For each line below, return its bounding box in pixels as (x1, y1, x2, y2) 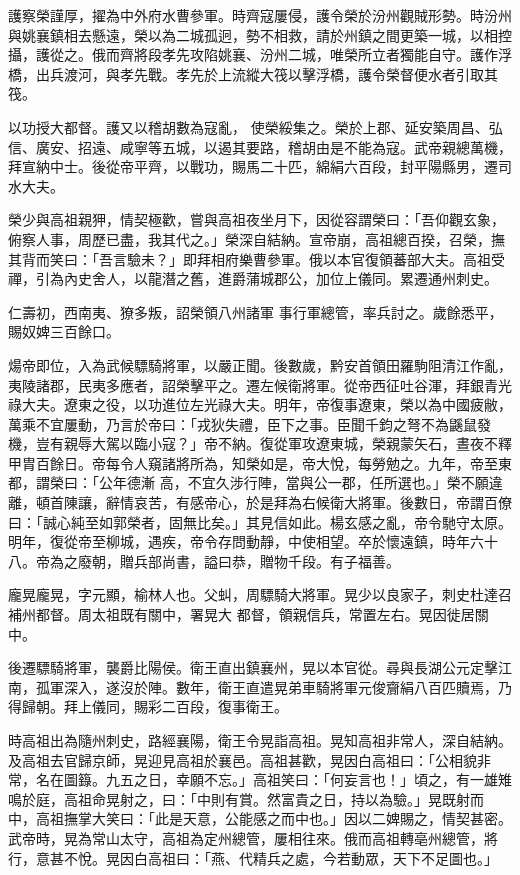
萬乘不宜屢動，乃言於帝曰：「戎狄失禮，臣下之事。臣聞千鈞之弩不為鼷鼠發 (8, 413, 491, 434)
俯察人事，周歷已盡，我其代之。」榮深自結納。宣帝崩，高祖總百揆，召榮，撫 (8, 228, 505, 249)
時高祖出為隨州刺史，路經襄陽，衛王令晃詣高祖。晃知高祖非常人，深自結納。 (8, 730, 512, 750)
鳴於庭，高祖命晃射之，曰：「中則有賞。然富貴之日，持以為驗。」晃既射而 (8, 788, 484, 809)
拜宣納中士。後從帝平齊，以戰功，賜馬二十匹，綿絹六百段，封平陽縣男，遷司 (8, 156, 512, 177)
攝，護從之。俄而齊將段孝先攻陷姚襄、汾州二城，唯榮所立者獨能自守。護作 (8, 44, 498, 65)
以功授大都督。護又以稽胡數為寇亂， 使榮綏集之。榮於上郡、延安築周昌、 (8, 116, 489, 137)
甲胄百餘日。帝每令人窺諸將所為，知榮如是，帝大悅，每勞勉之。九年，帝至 (8, 452, 498, 473)
